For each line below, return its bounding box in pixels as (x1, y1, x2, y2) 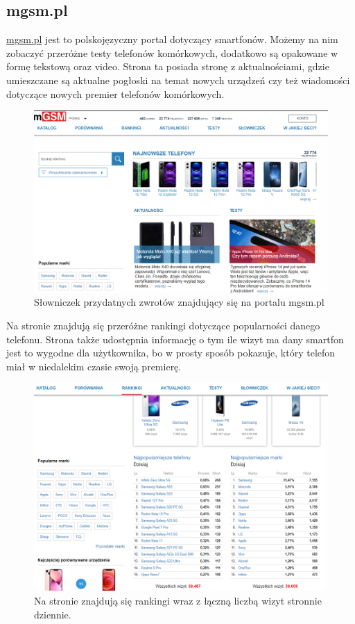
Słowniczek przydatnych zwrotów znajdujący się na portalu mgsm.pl (34, 295, 324, 309)
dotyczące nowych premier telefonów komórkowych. (6, 86, 225, 101)
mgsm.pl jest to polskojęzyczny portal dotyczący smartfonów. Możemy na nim (6, 32, 338, 47)
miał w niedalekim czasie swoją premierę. (6, 359, 182, 373)
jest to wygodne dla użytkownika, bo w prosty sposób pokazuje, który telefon (6, 345, 336, 360)
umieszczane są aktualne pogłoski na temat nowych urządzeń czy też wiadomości (6, 72, 350, 87)
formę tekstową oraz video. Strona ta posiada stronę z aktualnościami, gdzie (6, 59, 329, 74)
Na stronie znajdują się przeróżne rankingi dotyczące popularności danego (6, 318, 320, 333)
